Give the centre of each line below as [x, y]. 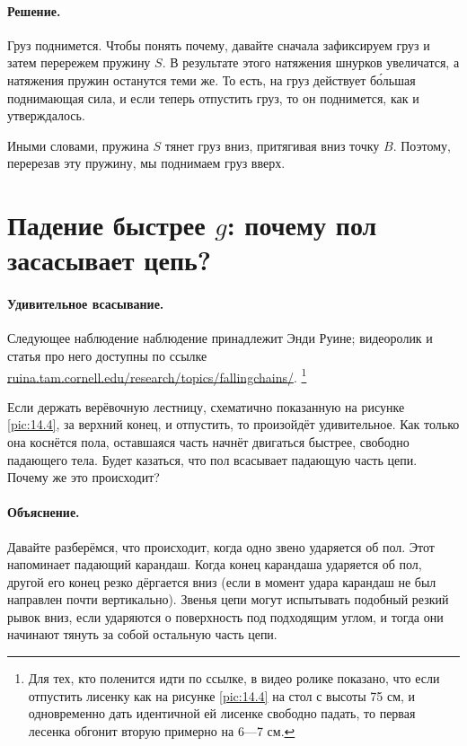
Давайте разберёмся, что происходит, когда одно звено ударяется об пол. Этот [221, 546]
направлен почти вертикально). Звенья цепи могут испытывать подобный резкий [228, 599]
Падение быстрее [106, 225]
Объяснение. [44, 512]
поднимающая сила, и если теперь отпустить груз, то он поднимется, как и [213, 97]
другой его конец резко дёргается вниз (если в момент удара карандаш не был [222, 581]
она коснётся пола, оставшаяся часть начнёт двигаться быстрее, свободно [208, 441]
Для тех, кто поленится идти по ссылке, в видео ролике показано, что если [234, 678]
